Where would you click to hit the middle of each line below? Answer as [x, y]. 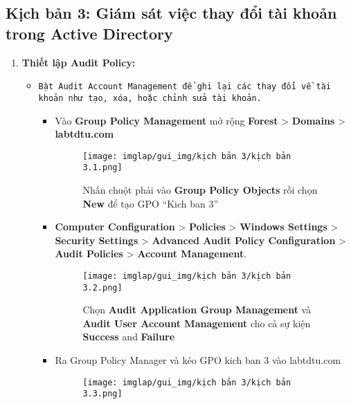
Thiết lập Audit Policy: [79, 62]
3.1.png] [102, 168]
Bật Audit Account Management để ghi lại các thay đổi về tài [184, 87]
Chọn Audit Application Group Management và [197, 310]
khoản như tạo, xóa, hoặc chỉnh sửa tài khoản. [150, 98]
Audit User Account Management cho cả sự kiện [197, 323]
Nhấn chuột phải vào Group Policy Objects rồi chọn [200, 190]
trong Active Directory [89, 33]
